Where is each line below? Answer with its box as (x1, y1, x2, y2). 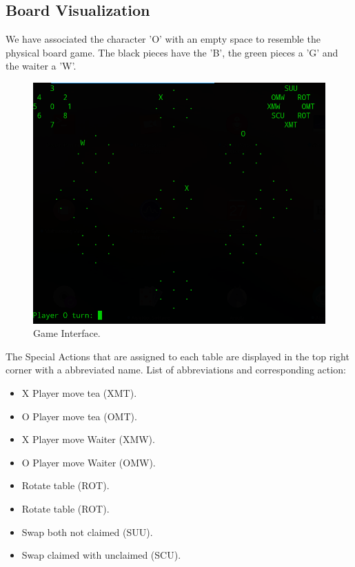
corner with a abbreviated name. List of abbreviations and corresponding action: (6, 362, 346, 377)
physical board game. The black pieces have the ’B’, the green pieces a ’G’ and (6, 45, 338, 59)
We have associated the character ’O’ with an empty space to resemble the (6, 32, 321, 46)
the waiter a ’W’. (6, 59, 77, 73)
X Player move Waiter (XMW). (21, 432, 155, 446)
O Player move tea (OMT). (21, 409, 137, 423)
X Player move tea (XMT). (21, 385, 137, 400)
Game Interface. (33, 326, 101, 340)
